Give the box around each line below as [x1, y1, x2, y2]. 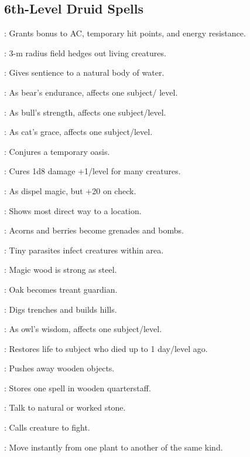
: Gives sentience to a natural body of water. [4, 66, 165, 79]
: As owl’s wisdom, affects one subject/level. [4, 323, 162, 335]
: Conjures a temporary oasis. [4, 145, 110, 157]
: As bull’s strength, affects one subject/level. [4, 106, 166, 118]
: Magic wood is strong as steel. [4, 263, 117, 276]
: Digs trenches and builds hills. [4, 303, 117, 315]
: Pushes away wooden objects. [4, 362, 115, 374]
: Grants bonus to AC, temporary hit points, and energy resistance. [4, 27, 246, 39]
